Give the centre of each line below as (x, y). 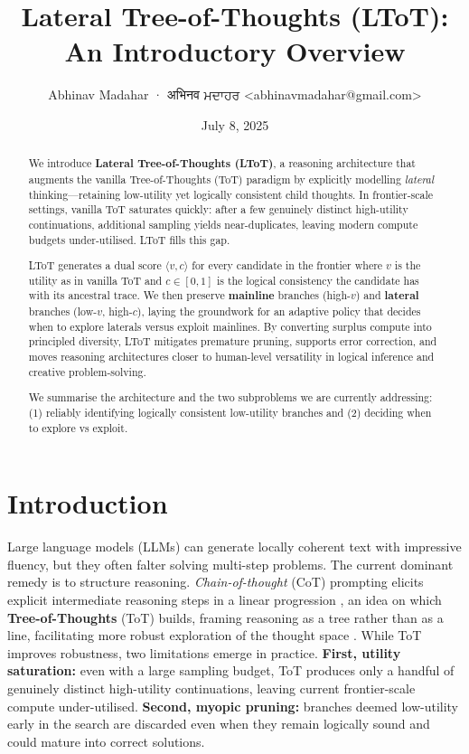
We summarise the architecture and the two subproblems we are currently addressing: (230, 397)
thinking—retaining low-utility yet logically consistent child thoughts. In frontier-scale (231, 194)
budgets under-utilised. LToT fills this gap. (129, 239)
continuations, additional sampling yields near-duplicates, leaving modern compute (223, 224)
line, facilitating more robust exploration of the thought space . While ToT (215, 635)
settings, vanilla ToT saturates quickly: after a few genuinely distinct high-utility (218, 209)
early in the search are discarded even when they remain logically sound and (219, 724)
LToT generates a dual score (95, 265)
